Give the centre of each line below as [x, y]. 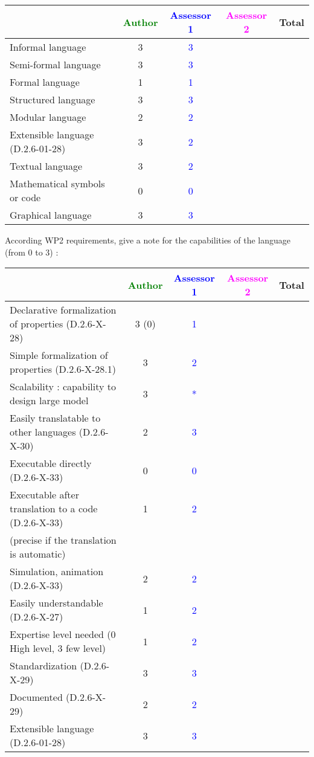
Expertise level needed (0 [63, 634]
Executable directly [51, 463]
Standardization [43, 666]
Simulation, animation [57, 572]
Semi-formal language [55, 64]
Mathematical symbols [57, 183]
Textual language [46, 166]
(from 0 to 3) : [32, 252]
